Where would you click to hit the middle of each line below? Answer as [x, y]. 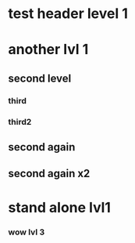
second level [40, 78]
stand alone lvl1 [60, 207]
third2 [20, 121]
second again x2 [49, 174]
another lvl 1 [48, 50]
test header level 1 [68, 14]
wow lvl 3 [27, 232]
